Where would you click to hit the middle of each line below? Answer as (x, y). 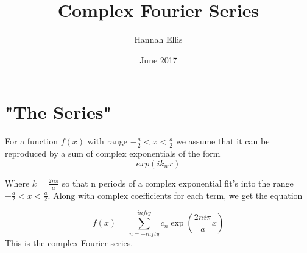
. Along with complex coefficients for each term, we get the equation (175, 195)
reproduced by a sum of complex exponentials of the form (113, 153)
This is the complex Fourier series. (69, 243)
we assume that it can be (223, 141)
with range (108, 141)
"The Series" (58, 112)
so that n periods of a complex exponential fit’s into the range (178, 183)
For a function (31, 141)
